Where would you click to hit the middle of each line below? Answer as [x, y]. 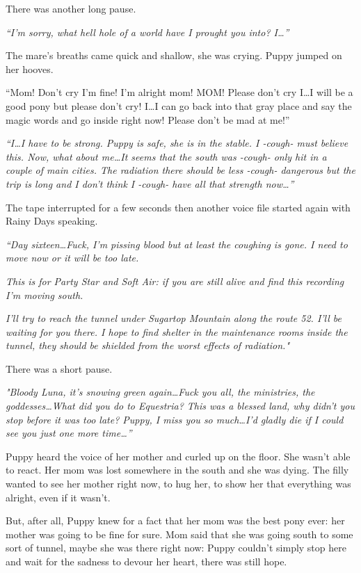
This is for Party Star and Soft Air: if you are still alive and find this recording [175, 281]
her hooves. [30, 68]
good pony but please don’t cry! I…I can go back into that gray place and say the [179, 105]
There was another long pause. [71, 8]
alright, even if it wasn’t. [58, 497]
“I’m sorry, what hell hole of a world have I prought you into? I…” [147, 32]
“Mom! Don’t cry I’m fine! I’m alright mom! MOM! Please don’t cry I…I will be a [179, 92]
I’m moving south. [45, 294]
